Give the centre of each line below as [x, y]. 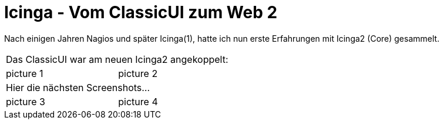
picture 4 [138, 101]
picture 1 [25, 73]
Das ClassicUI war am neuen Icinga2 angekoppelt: [117, 59]
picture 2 [138, 73]
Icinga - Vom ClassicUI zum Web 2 [141, 12]
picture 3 [26, 101]
